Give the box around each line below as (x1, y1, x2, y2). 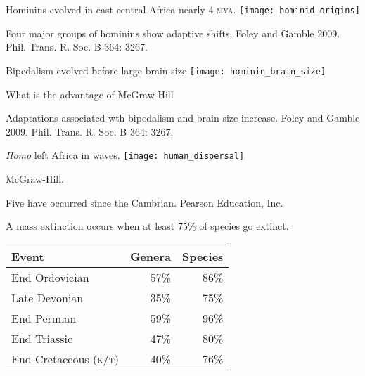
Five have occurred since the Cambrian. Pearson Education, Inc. (6, 195, 283, 209)
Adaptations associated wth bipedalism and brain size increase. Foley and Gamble (6, 110, 360, 125)
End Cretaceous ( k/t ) (11, 350, 119, 367)
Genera (129, 247, 171, 264)
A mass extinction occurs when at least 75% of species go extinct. (6, 219, 289, 233)
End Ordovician (11, 268, 89, 285)
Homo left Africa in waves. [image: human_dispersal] (6, 148, 245, 162)
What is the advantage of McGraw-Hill (6, 86, 174, 101)
